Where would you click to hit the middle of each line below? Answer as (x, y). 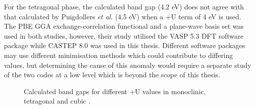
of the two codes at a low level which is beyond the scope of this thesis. (112, 75)
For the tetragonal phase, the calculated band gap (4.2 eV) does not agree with (124, 6)
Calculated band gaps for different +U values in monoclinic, (115, 91)
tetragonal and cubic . (57, 101)
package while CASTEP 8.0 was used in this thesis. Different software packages (125, 45)
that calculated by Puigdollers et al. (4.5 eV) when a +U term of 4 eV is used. (123, 16)
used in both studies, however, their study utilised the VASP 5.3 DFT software (124, 35)
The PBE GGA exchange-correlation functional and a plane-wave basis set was (124, 26)
